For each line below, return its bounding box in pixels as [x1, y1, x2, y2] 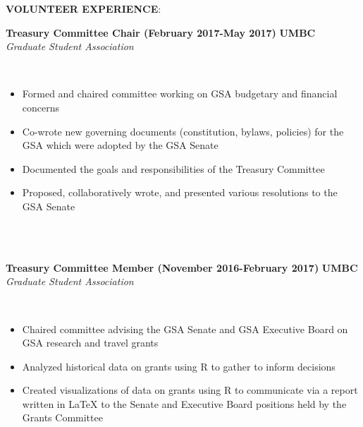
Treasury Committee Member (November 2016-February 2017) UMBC [6, 260, 358, 275]
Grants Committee [22, 410, 103, 425]
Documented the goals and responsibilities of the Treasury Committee [22, 161, 325, 176]
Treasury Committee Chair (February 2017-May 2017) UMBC [6, 25, 316, 40]
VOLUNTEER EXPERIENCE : [6, 1, 161, 16]
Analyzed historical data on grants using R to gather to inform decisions [22, 359, 336, 373]
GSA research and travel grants [22, 335, 159, 350]
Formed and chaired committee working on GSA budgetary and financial [22, 86, 338, 101]
